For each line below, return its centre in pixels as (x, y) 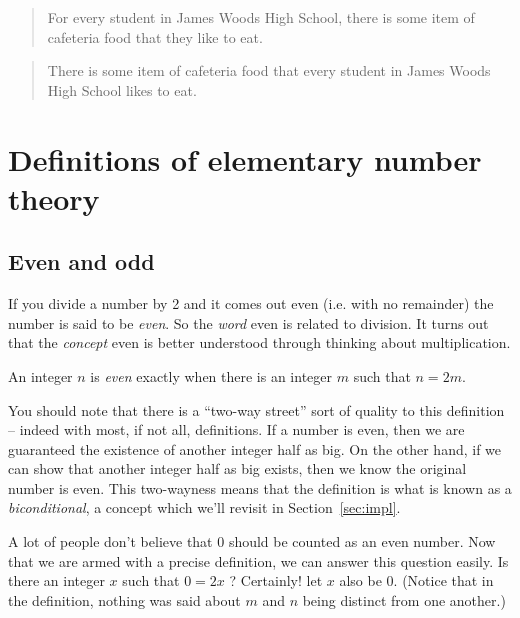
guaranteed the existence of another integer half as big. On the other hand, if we (255, 448)
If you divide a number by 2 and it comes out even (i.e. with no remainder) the (251, 303)
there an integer (56, 580)
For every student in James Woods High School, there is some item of (261, 17)
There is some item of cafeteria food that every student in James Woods (269, 70)
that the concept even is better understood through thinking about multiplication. (259, 342)
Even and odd (81, 261)
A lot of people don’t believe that (110, 541)
